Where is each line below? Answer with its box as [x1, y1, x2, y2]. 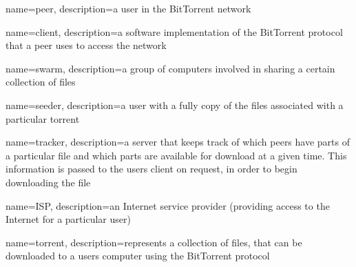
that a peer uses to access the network [6, 38, 167, 52]
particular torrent [6, 111, 80, 126]
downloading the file [6, 175, 91, 189]
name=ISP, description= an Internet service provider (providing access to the [6, 198, 330, 212]
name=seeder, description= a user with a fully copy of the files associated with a [6, 97, 344, 112]
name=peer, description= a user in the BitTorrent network [6, 1, 251, 15]
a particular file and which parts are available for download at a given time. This [6, 148, 347, 162]
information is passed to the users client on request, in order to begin [6, 161, 297, 176]
